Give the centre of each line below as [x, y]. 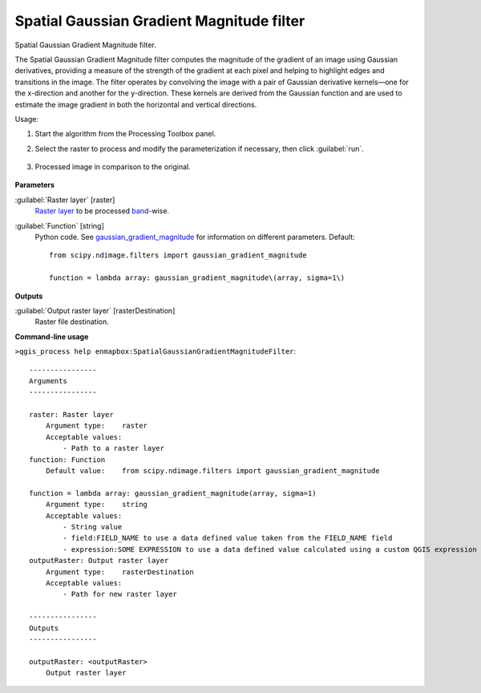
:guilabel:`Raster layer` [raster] [65, 200]
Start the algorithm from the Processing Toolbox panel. [125, 134]
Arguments [48, 381]
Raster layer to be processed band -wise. [102, 211]
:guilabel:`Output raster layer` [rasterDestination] [95, 310]
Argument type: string [97, 505]
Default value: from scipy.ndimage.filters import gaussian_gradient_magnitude [212, 471]
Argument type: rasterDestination [119, 572]
